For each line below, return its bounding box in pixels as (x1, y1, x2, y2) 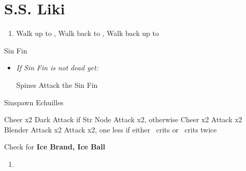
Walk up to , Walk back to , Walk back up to (16, 28, 159, 39)
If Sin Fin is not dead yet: (16, 62, 98, 73)
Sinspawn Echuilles (4, 97, 64, 107)
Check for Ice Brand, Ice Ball (4, 141, 106, 152)
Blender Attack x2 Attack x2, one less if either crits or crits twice (4, 124, 217, 135)
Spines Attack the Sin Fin (16, 79, 98, 90)
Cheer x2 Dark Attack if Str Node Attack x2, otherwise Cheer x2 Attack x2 (4, 114, 242, 125)
